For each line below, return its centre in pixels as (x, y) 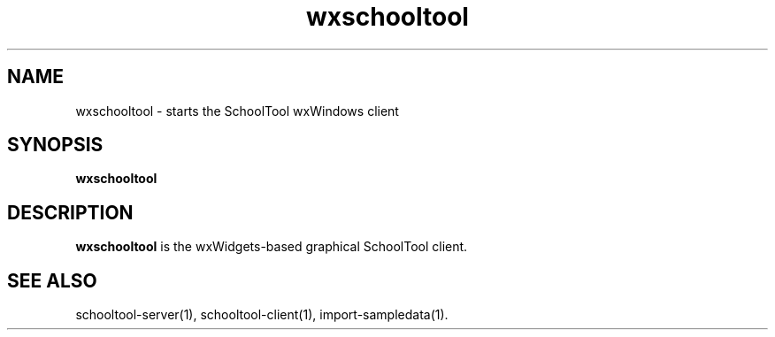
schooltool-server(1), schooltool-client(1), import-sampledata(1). (262, 315)
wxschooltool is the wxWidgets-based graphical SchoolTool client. (272, 247)
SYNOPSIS (55, 145)
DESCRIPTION (70, 212)
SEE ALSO (52, 280)
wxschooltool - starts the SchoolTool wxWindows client (237, 111)
